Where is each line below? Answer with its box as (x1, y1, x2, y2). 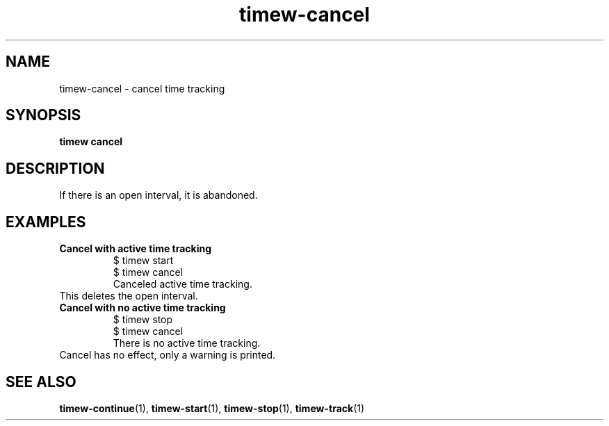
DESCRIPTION (6, 159, 105, 177)
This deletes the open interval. (59, 290, 198, 302)
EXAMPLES (6, 213, 86, 231)
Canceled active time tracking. (113, 278, 252, 290)
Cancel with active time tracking (59, 243, 212, 255)
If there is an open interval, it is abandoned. (59, 189, 258, 202)
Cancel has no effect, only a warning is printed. (59, 349, 276, 361)
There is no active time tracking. (113, 337, 261, 350)
